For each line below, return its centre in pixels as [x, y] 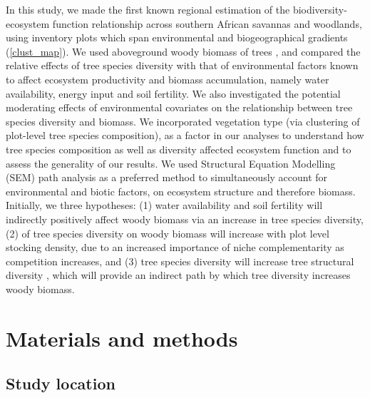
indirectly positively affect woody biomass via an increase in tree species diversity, [185, 219]
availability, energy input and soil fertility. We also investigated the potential [173, 93]
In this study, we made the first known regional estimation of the [148, 9]
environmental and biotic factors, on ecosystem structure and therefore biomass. [181, 191]
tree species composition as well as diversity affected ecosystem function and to [179, 149]
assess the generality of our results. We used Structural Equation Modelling [171, 163]
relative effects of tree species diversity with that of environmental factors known [182, 65]
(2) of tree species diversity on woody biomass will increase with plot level [168, 233]
